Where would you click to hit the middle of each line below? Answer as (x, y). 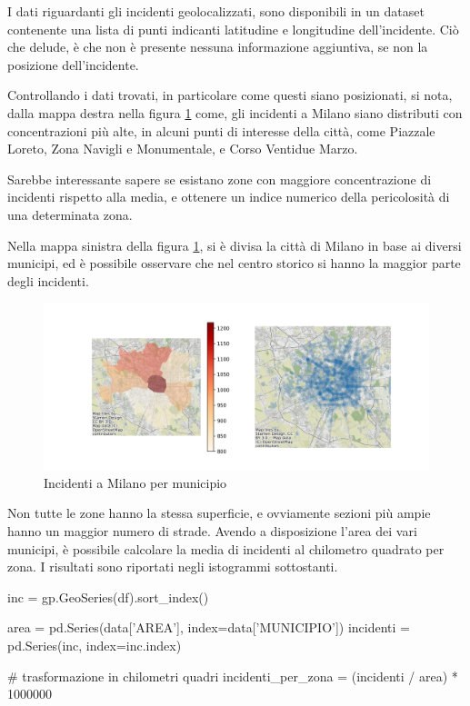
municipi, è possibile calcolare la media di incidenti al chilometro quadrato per (226, 548)
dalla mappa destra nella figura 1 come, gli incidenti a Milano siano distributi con (235, 112)
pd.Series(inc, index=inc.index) (95, 645)
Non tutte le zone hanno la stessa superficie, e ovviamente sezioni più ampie (219, 513)
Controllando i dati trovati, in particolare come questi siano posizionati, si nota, (230, 95)
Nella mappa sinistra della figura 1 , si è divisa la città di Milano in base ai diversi (235, 245)
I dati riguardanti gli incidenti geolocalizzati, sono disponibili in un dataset (216, 11)
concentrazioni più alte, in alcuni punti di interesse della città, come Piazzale (221, 130)
